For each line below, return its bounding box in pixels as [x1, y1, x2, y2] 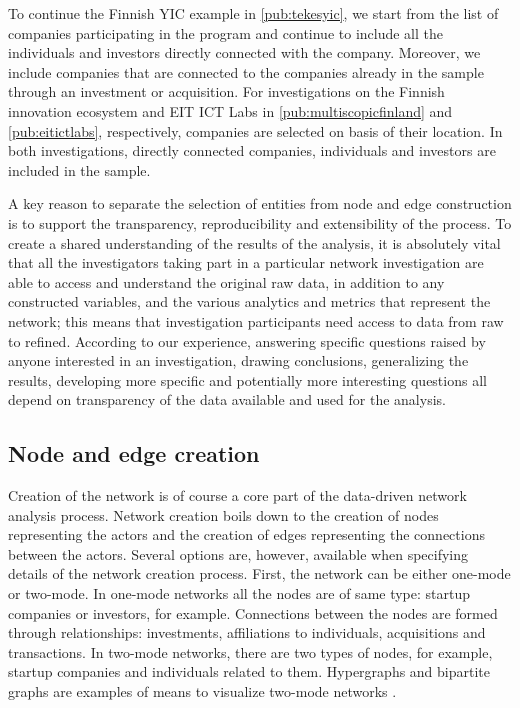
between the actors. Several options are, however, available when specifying [8, 543, 469, 564]
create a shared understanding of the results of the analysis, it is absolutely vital [8, 232, 501, 253]
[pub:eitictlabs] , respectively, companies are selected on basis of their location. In [8, 120, 503, 141]
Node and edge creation [8, 438, 260, 469]
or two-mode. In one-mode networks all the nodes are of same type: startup [8, 583, 471, 604]
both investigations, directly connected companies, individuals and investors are [8, 140, 496, 161]
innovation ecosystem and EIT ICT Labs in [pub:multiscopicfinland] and [8, 100, 453, 121]
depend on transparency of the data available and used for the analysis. [8, 389, 446, 410]
